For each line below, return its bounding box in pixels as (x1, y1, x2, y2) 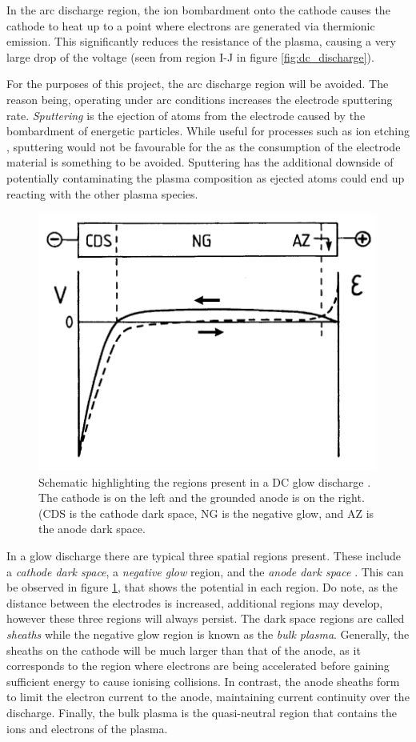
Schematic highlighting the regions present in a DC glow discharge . (38, 473, 371, 490)
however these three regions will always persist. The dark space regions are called (6, 610, 405, 627)
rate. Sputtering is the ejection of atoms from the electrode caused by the (6, 106, 366, 123)
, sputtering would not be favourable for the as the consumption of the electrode (6, 138, 401, 154)
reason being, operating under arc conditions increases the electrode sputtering (6, 90, 393, 107)
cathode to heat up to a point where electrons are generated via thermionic (6, 17, 375, 34)
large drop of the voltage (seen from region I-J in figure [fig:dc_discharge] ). (6, 48, 374, 65)
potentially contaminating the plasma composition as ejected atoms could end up (6, 169, 405, 186)
